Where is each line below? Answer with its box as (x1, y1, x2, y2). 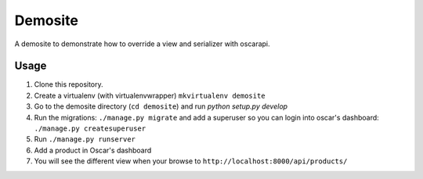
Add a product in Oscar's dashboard (34, 145, 152, 155)
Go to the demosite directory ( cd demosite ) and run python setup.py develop (34, 102, 288, 111)
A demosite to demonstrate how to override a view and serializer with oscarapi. (14, 39, 270, 48)
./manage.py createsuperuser (34, 124, 146, 133)
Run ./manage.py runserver (34, 134, 136, 144)
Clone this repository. (34, 80, 103, 89)
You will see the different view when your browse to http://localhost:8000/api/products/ (34, 156, 348, 166)
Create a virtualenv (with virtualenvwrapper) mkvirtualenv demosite (34, 91, 266, 100)
